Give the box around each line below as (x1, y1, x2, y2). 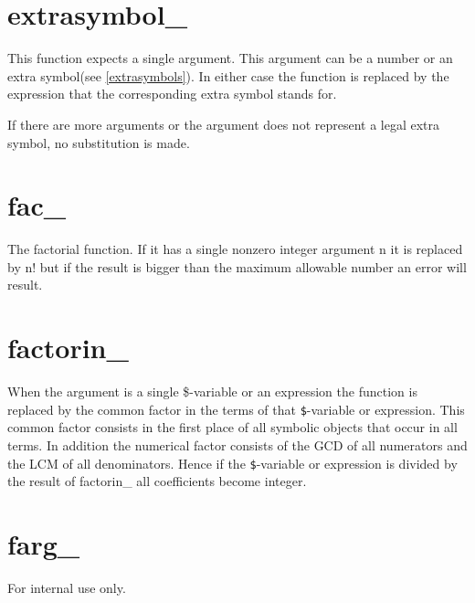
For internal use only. (7, 577, 126, 597)
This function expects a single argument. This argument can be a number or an (7, 48, 453, 68)
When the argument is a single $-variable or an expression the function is (7, 382, 417, 401)
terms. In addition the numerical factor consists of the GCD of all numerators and (7, 435, 468, 454)
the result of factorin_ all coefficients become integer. (7, 471, 307, 491)
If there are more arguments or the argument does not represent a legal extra (7, 114, 440, 133)
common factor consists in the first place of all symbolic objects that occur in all (7, 418, 458, 437)
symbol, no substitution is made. (7, 132, 190, 152)
